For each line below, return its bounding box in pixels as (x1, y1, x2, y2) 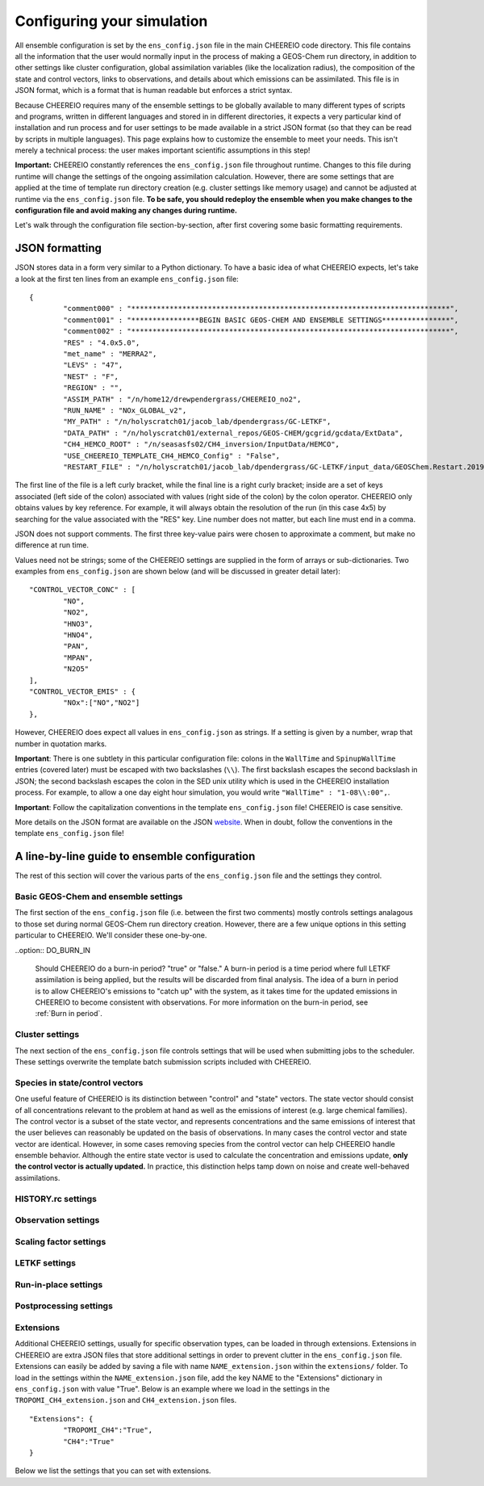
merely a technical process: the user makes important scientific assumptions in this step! (15, 145, 311, 155)
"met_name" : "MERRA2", (63, 350, 157, 359)
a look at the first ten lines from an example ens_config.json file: (15, 274, 240, 283)
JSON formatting (15, 241, 102, 255)
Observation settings (15, 1215, 100, 1226)
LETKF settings (15, 1257, 77, 1269)
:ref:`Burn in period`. (35, 1009, 102, 1018)
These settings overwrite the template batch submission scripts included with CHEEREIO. (15, 1056, 311, 1066)
